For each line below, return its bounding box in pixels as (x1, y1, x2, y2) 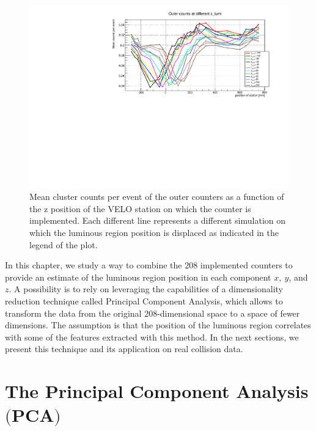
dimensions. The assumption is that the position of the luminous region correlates (5, 319, 311, 331)
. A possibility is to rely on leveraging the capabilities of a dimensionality (9, 282, 283, 295)
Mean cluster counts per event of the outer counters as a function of (29, 190, 284, 203)
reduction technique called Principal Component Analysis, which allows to (5, 295, 283, 307)
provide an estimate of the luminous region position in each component (5, 270, 271, 283)
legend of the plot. (29, 238, 98, 251)
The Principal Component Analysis (5, 378, 309, 403)
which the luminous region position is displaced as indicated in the (29, 226, 279, 239)
